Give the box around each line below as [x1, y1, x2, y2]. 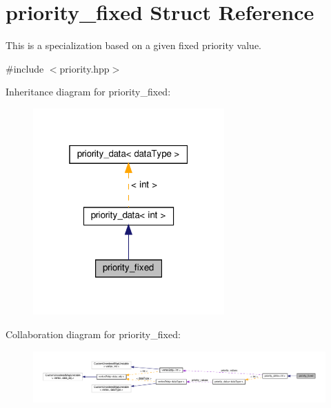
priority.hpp [59, 61, 110, 75]
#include [6, 61, 44, 75]
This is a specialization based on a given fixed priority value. [6, 38, 261, 53]
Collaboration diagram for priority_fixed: [6, 326, 181, 341]
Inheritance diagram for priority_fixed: [6, 84, 171, 99]
